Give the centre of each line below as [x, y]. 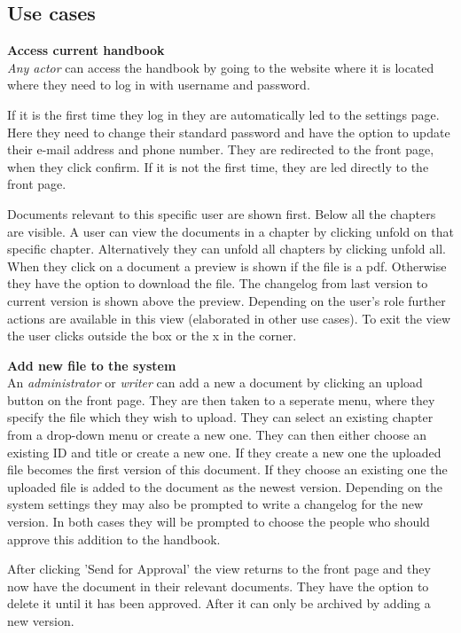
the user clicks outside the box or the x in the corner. [152, 336]
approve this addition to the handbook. [114, 539]
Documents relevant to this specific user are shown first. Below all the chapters [222, 213]
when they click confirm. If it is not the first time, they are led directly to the [218, 166]
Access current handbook [86, 50]
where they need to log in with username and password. [159, 85]
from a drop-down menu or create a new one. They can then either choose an [217, 435]
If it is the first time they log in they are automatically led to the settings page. [223, 114]
